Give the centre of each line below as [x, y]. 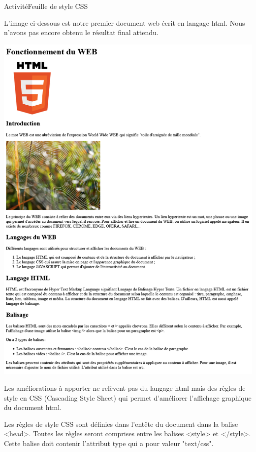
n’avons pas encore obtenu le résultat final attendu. [81, 32]
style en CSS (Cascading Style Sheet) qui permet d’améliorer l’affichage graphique [128, 397]
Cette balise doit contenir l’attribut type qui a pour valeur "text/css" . [109, 443]
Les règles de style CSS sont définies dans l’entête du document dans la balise [121, 424]
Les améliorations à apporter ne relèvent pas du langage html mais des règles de [125, 388]
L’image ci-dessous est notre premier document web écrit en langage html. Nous [125, 22]
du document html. [33, 407]
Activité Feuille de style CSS [46, 6]
